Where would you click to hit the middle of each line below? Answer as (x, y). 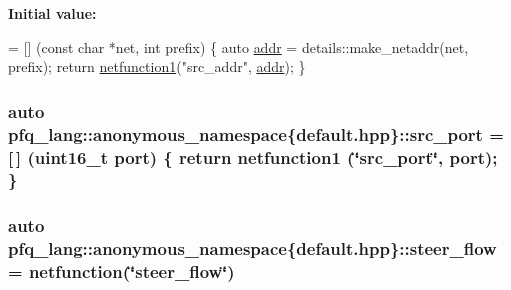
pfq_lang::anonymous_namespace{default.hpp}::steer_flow (252, 248)
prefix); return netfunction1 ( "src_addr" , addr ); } (157, 66)
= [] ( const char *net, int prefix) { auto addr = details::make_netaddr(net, (238, 46)
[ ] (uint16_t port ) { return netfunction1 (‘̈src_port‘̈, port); (253, 156)
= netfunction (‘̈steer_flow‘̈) (121, 271)
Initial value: (52, 13)
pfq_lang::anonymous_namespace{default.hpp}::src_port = (256, 133)
